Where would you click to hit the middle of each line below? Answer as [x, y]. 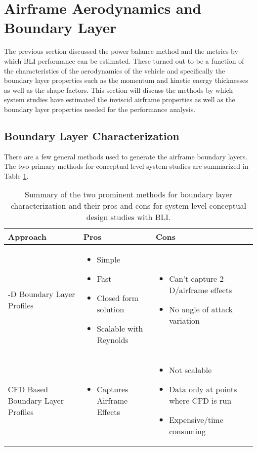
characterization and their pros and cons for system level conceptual [128, 206]
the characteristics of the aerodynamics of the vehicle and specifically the [115, 70]
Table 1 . [16, 175]
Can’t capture [193, 279]
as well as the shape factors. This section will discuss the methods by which [119, 90]
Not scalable [190, 370]
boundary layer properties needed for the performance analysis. [100, 109]
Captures [112, 389]
